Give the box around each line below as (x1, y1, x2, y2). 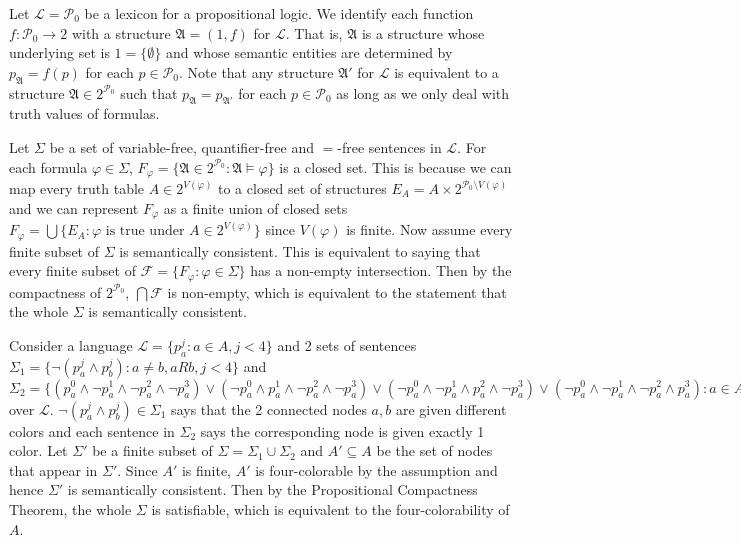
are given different (395, 398, 507, 419)
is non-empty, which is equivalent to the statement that (167, 281, 507, 302)
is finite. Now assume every (346, 219, 513, 240)
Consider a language (9, 334, 133, 355)
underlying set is (9, 42, 110, 63)
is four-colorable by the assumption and (255, 459, 498, 480)
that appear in (9, 459, 98, 480)
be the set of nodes (376, 440, 493, 461)
